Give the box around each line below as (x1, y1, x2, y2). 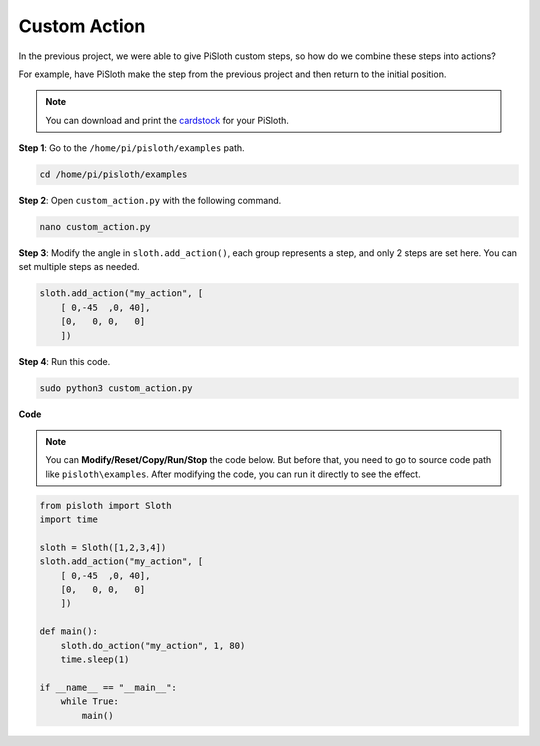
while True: (60, 696, 120, 707)
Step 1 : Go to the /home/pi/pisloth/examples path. (18, 142, 245, 154)
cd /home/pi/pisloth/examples (39, 169, 188, 180)
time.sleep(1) (60, 654, 130, 665)
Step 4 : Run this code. (18, 355, 111, 367)
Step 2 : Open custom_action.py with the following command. (18, 195, 282, 207)
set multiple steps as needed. (18, 261, 140, 273)
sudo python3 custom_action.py (39, 382, 194, 394)
